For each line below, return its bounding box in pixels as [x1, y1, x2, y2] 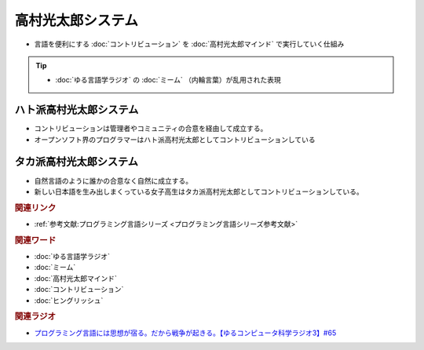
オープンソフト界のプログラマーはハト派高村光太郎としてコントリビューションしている [34, 134, 316, 144]
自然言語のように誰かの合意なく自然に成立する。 [34, 176, 192, 185]
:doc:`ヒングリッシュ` [34, 295, 104, 305]
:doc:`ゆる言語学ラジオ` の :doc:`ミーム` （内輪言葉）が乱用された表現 [55, 75, 282, 85]
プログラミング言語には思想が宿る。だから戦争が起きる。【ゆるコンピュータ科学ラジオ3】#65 [34, 328, 337, 337]
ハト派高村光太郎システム [14, 103, 139, 117]
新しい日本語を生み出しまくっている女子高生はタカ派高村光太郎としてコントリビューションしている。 [34, 187, 364, 196]
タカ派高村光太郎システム [14, 155, 139, 169]
